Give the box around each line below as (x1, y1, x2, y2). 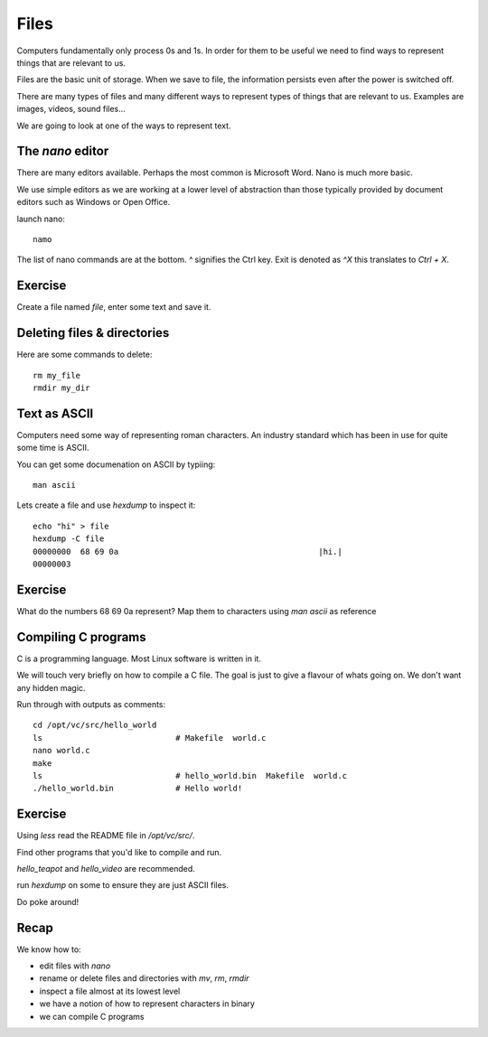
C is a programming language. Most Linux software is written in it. (16, 653, 262, 664)
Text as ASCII (16, 406, 94, 421)
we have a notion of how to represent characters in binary (39, 998, 255, 1009)
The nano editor (16, 144, 109, 159)
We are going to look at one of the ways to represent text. (16, 120, 231, 131)
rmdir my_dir (33, 382, 90, 393)
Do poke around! (16, 896, 80, 907)
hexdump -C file (33, 534, 105, 544)
